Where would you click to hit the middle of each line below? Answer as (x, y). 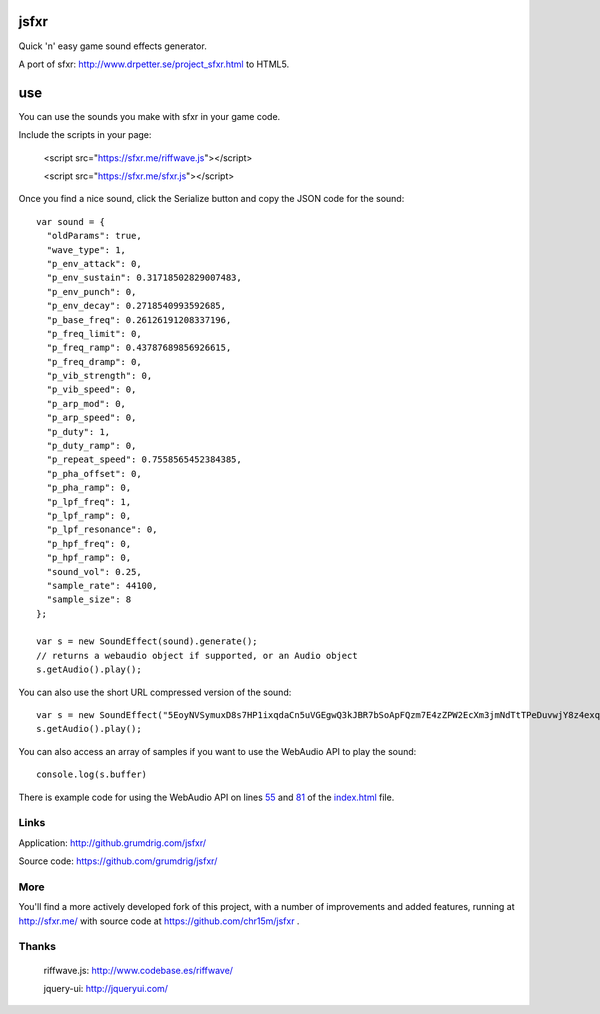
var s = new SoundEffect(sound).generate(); (147, 641)
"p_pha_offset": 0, (94, 473)
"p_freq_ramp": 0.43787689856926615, (139, 348)
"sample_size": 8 (89, 599)
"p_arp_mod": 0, (86, 403)
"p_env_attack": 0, (94, 263)
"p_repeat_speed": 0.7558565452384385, (144, 459)
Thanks (37, 947)
